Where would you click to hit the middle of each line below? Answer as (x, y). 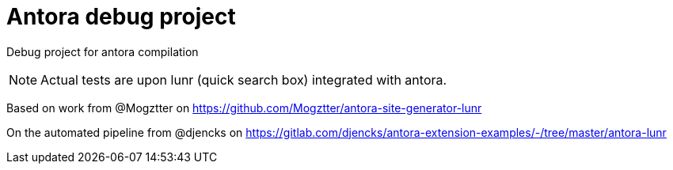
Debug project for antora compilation (103, 51)
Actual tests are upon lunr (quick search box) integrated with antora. (244, 79)
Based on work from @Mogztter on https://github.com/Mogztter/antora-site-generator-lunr (244, 108)
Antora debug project (121, 17)
